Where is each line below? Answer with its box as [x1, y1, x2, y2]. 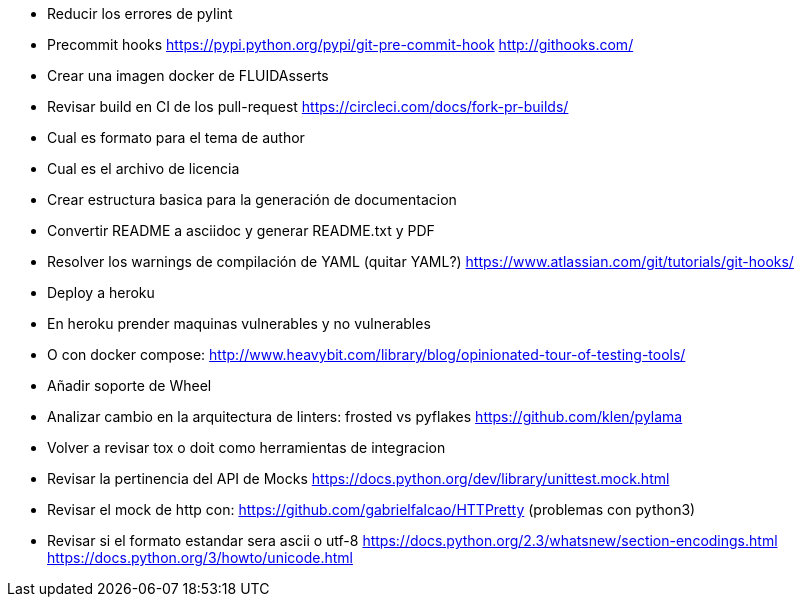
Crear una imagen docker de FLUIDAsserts [47, 67, 329, 84]
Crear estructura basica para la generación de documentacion [47, 191, 457, 208]
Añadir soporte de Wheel [47, 377, 212, 394]
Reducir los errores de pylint [47, 5, 233, 22]
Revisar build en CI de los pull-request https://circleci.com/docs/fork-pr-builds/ [47, 98, 569, 115]
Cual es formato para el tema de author [47, 129, 305, 146]
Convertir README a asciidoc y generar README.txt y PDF [47, 222, 435, 239]
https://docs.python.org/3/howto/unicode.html [47, 549, 353, 566]
